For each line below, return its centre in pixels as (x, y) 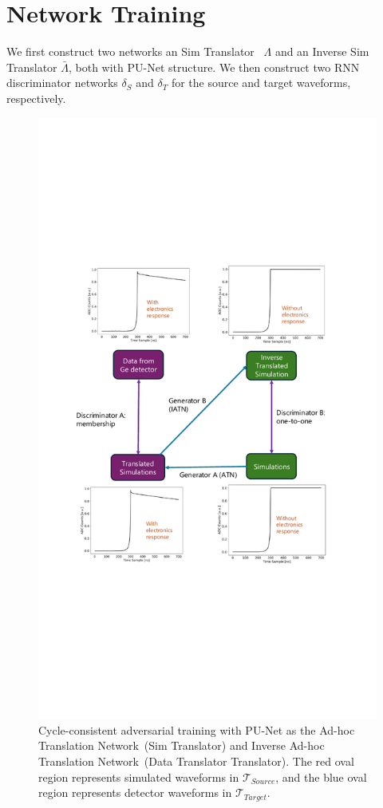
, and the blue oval (321, 776)
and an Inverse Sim (322, 51)
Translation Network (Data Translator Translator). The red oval (196, 761)
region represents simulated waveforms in (139, 776)
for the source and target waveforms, (261, 83)
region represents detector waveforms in (135, 792)
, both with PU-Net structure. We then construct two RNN (214, 67)
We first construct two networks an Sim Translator (130, 51)
